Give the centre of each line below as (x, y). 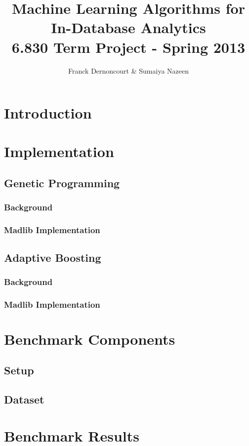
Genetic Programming (62, 183)
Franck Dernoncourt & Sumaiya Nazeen (128, 70)
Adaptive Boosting (53, 257)
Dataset (24, 399)
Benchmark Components (90, 339)
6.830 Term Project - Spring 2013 (128, 47)
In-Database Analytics (128, 27)
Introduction (48, 113)
